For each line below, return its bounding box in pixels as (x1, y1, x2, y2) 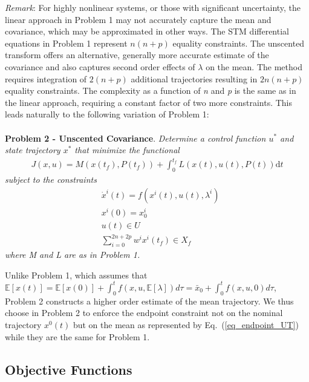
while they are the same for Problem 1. (5, 330, 150, 343)
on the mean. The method (206, 60, 302, 73)
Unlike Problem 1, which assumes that (5, 268, 148, 281)
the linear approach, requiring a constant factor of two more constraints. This (5, 96, 293, 108)
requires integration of (5, 72, 87, 85)
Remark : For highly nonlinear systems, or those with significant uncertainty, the (5, 1, 301, 13)
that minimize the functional (74, 143, 180, 156)
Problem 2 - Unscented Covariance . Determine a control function (5, 131, 266, 144)
